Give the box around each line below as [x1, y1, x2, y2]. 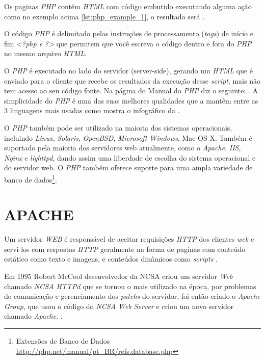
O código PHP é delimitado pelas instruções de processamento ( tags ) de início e [4, 28, 253, 39]
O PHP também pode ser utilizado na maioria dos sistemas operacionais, [4, 122, 232, 133]
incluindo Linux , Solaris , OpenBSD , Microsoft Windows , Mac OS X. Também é [4, 132, 252, 143]
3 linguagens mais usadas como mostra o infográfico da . [4, 105, 180, 116]
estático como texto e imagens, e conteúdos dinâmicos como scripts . [4, 253, 218, 264]
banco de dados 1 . [4, 172, 57, 185]
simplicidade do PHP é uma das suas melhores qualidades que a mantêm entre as [4, 95, 258, 106]
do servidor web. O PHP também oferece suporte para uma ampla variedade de [4, 162, 253, 173]
